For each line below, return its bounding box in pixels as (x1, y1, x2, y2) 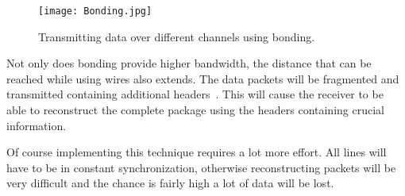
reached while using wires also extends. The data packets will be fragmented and (6, 70, 399, 86)
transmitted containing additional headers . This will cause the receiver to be (6, 86, 384, 102)
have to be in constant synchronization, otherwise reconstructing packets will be (6, 159, 396, 175)
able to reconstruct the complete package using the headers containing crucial (6, 102, 384, 118)
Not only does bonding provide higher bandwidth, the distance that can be (6, 55, 372, 71)
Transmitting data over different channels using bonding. (38, 28, 315, 44)
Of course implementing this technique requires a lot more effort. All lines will (6, 144, 387, 160)
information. (6, 117, 67, 133)
